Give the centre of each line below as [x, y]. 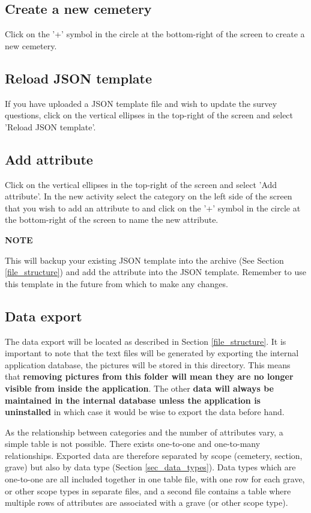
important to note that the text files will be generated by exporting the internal [152, 353]
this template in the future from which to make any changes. [116, 283]
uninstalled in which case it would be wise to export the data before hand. [145, 412]
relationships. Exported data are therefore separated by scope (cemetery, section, [154, 455]
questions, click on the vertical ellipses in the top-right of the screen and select [149, 115]
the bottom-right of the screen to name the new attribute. [112, 220]
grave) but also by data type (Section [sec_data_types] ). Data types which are [150, 467]
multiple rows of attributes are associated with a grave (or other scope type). [146, 502]
